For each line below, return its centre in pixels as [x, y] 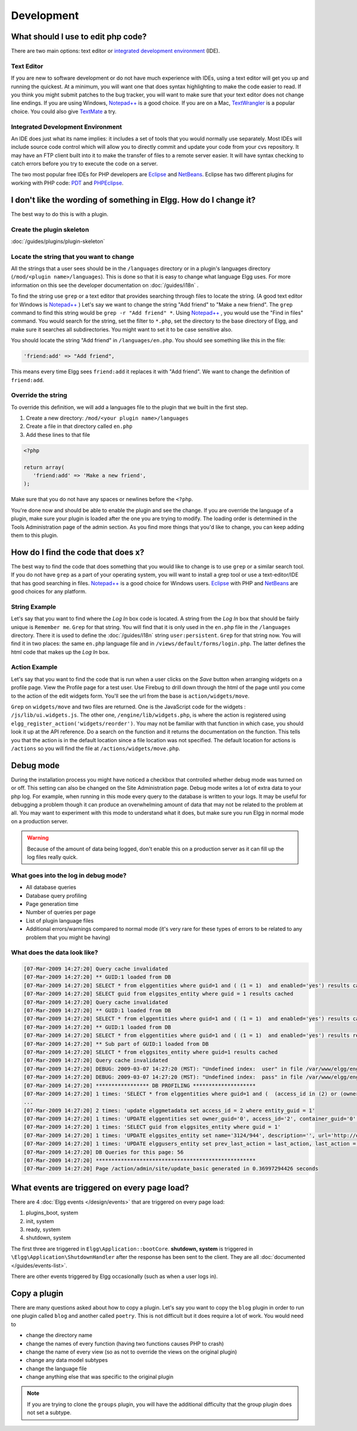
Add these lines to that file [58, 435]
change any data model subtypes [67, 1360]
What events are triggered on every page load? [100, 1188]
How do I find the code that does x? [78, 552]
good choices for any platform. [49, 592]
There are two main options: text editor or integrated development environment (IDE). [115, 51]
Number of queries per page [61, 912]
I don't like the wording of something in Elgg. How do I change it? [133, 200]
